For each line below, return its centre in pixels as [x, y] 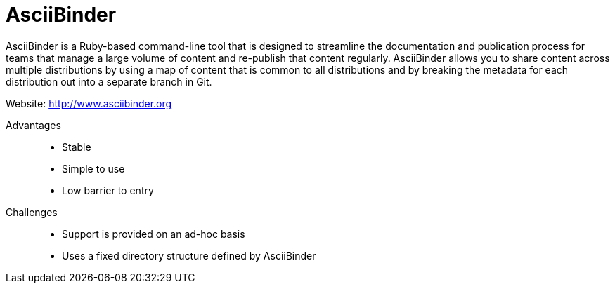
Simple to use [93, 168]
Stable [77, 147]
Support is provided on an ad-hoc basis [154, 234]
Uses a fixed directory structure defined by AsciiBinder [189, 255]
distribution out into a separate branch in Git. [109, 81]
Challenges [32, 212]
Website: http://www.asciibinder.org [89, 103]
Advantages [33, 125]
